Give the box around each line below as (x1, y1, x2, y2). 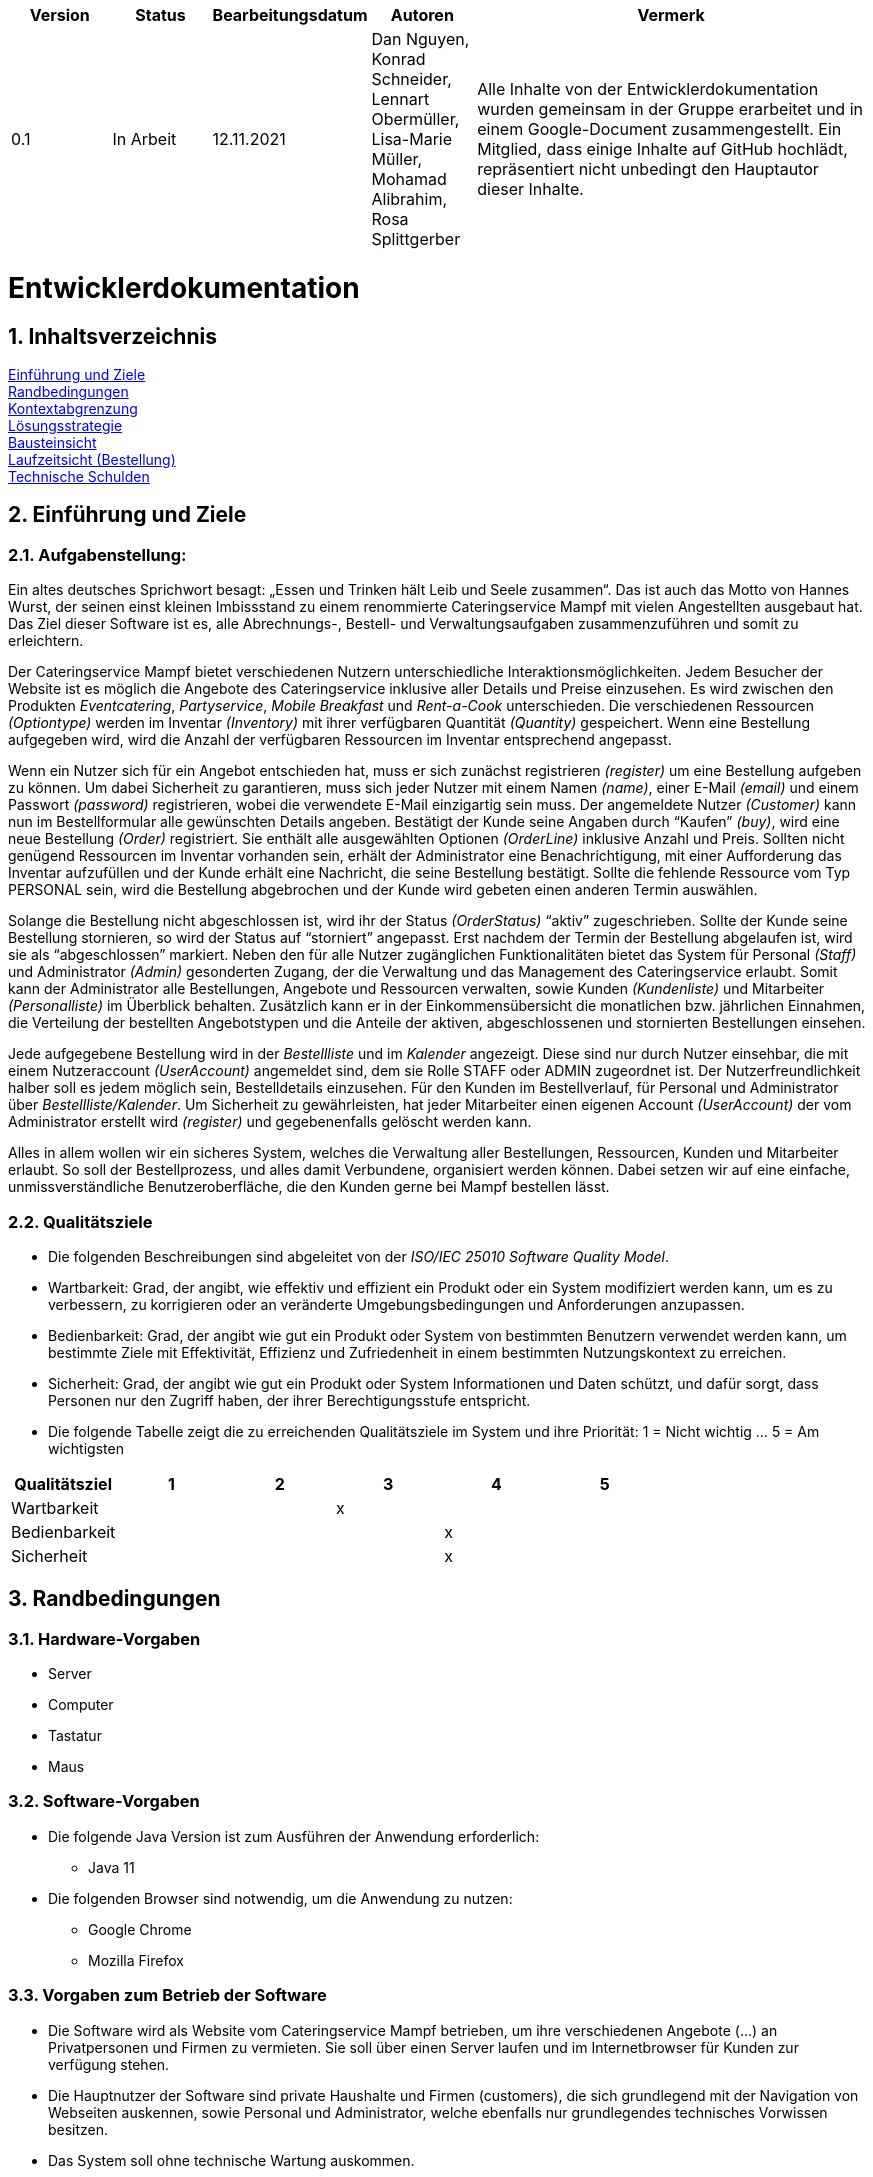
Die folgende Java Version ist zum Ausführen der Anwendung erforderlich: (48, 1827, 540, 1845)
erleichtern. (8, 632, 84, 650)
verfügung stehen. (48, 2055, 170, 2073)
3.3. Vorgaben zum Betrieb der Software (8, 1985, 327, 2006)
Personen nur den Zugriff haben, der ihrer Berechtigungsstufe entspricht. (48, 1391, 531, 1409)
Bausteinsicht (8, 433, 97, 451)
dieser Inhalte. (477, 179, 584, 199)
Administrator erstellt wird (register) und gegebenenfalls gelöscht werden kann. (8, 1113, 532, 1131)
